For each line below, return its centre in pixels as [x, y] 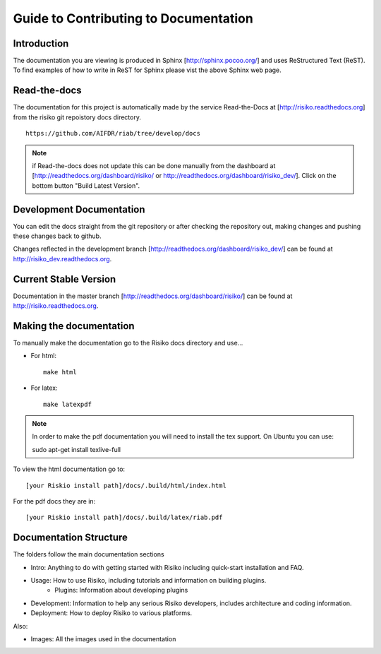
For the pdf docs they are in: [54, 501]
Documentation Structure [71, 538]
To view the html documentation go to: [69, 469]
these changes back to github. [57, 236]
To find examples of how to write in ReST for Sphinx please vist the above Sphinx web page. [147, 70]
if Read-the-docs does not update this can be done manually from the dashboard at [154, 165]
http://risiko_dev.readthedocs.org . [62, 258]
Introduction [41, 43]
